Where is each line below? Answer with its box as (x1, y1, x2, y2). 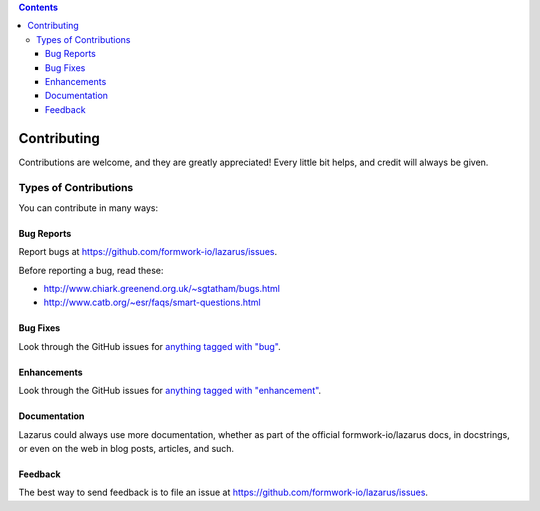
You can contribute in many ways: (18, 201, 159, 214)
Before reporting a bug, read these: (18, 264, 164, 276)
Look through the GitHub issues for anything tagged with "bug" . (18, 340, 281, 352)
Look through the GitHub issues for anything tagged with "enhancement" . (18, 385, 322, 397)
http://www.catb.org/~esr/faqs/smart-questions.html (43, 296, 261, 309)
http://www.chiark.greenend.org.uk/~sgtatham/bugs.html (43, 282, 280, 294)
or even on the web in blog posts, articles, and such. (18, 442, 235, 454)
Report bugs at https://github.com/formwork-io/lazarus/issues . (18, 246, 278, 258)
